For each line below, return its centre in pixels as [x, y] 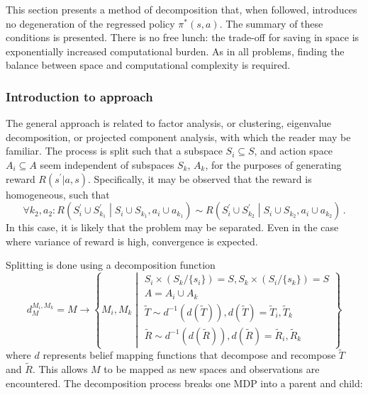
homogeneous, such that [58, 194]
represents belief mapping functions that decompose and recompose [189, 355]
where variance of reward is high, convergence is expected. [132, 241]
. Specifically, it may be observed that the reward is [200, 178]
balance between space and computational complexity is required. [148, 65]
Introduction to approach [79, 96]
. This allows [60, 369]
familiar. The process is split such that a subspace [114, 151]
